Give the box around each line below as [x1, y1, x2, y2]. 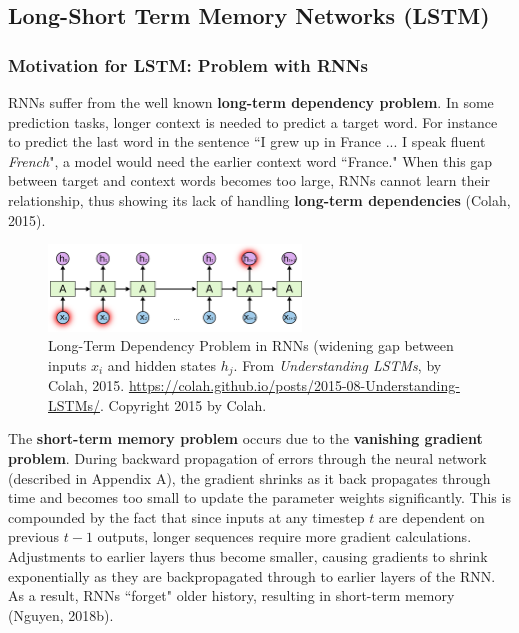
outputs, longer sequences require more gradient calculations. [97, 526, 472, 547]
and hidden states [107, 354, 217, 375]
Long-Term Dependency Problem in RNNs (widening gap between [48, 335, 454, 356]
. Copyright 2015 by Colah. [100, 394, 267, 415]
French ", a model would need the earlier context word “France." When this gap [8, 150, 493, 171]
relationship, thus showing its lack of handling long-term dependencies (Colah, [8, 189, 511, 210]
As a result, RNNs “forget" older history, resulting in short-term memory [8, 585, 455, 606]
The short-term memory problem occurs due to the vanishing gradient [8, 428, 483, 449]
